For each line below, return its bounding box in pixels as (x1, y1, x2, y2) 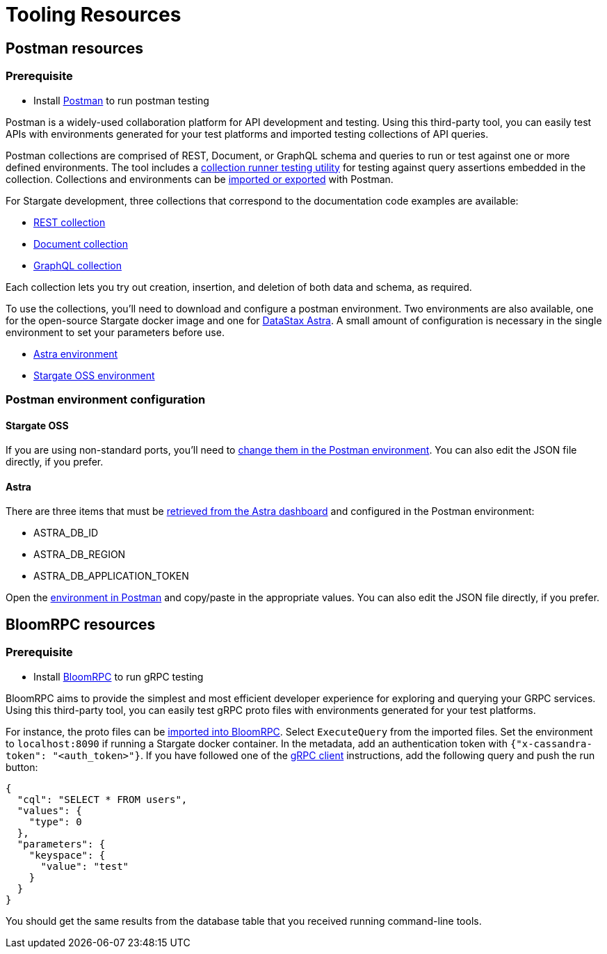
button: (6, 761, 38, 773)
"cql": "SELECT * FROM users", (17, 793, 188, 805)
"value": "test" (40, 860, 129, 872)
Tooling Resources (6, 3, 181, 26)
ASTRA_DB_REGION (33, 548, 126, 561)
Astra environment (33, 347, 118, 360)
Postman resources (6, 39, 144, 57)
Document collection (33, 237, 128, 250)
